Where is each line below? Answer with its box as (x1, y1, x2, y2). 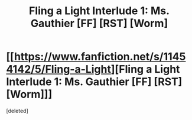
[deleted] (6, 107, 28, 114)
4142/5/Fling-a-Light (6, 63, 111, 76)
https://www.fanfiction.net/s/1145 (14, 50, 186, 63)
